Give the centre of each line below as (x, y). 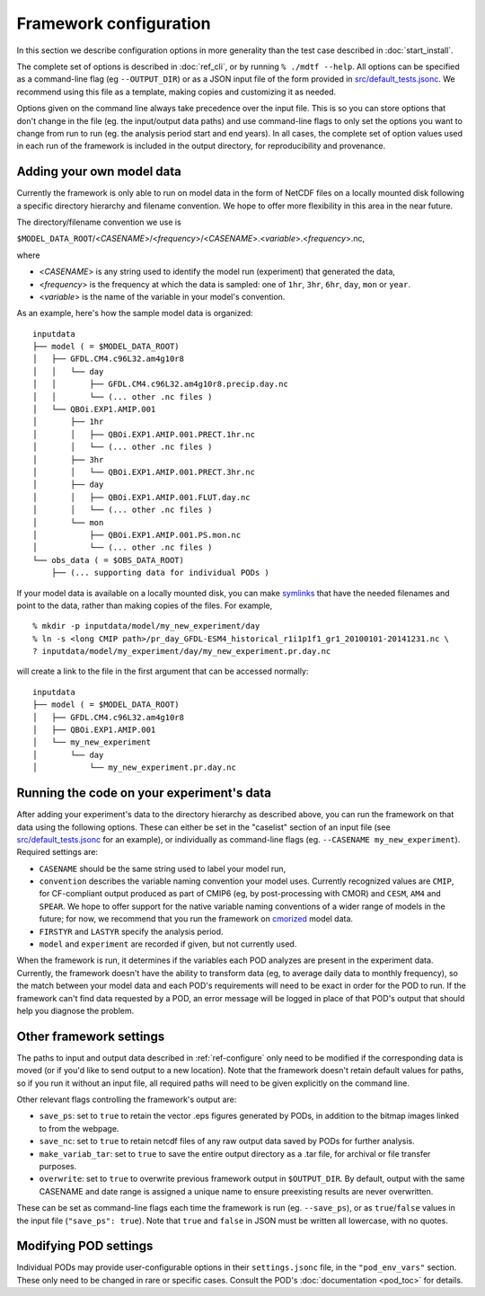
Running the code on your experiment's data (144, 793)
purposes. (58, 1166)
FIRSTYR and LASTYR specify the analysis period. (131, 931)
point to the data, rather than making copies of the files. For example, (145, 605)
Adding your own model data (99, 172)
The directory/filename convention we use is (99, 222)
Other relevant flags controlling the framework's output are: (127, 1099)
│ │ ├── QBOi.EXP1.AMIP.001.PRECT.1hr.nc (144, 434)
